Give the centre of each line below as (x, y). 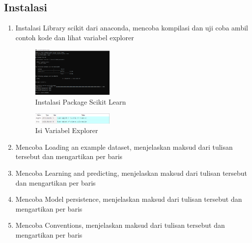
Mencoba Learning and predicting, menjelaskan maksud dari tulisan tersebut (131, 173)
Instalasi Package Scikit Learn (81, 101)
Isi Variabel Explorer (67, 130)
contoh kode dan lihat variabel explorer (75, 37)
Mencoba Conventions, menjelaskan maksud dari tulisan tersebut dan (120, 225)
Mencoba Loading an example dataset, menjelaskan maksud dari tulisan (124, 147)
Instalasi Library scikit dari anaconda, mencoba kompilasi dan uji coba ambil (132, 28)
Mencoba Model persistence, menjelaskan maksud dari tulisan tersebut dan (129, 199)
